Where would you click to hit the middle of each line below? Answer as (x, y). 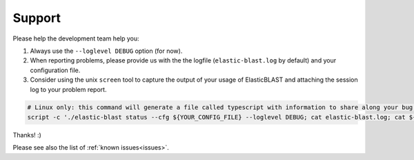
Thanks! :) (27, 135)
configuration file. (55, 70)
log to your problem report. (68, 89)
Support (37, 18)
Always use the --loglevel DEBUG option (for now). (106, 51)
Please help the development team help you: (76, 38)
